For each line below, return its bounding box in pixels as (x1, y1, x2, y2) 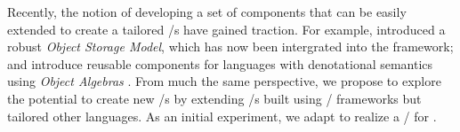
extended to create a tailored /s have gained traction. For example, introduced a (7, 19, 446, 38)
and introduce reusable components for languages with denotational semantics (7, 54, 433, 73)
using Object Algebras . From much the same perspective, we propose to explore (7, 72, 441, 90)
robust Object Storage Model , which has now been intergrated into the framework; (7, 37, 454, 56)
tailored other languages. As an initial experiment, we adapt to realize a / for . (7, 106, 437, 125)
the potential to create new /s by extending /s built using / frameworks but (7, 89, 422, 107)
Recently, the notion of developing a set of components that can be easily (7, 3, 407, 20)
